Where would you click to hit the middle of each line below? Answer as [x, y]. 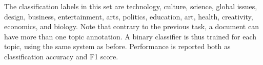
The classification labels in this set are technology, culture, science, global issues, [131, 6]
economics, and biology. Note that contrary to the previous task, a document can [131, 26]
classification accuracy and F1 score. [61, 56]
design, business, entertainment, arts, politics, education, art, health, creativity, [129, 16]
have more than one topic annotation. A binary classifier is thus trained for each [130, 36]
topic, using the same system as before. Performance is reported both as [117, 46]
